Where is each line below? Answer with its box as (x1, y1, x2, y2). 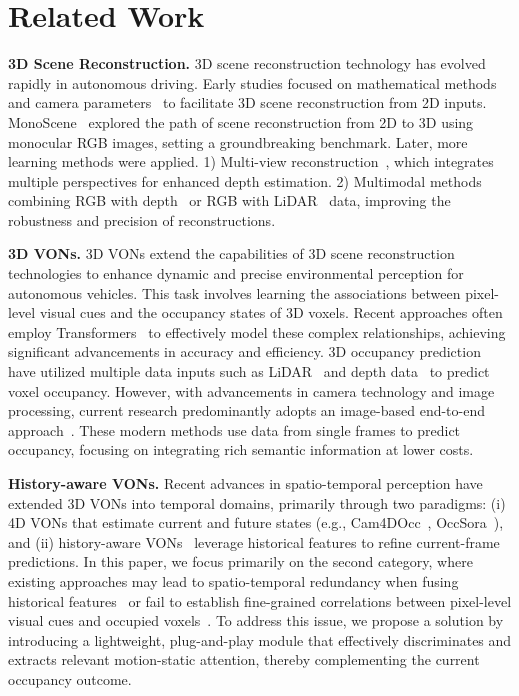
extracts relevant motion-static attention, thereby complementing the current (8, 649, 480, 670)
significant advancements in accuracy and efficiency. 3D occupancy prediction (8, 341, 481, 362)
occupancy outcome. (8, 668, 132, 689)
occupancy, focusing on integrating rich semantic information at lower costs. (8, 439, 474, 460)
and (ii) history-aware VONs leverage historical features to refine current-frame (8, 531, 500, 552)
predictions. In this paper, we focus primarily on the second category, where (8, 551, 473, 572)
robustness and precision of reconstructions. (8, 209, 276, 230)
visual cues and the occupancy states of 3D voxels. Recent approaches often (39, 302, 503, 323)
